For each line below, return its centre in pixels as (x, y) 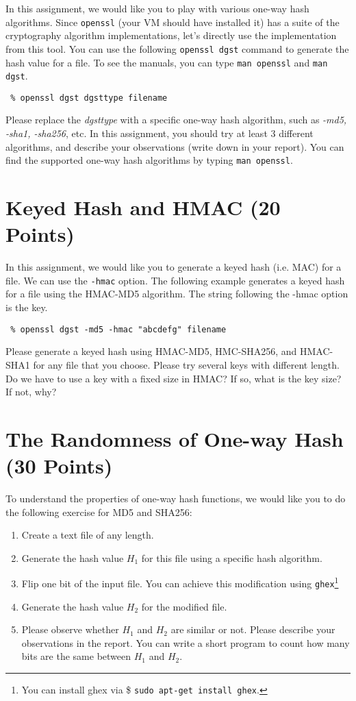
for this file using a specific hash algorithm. (232, 557)
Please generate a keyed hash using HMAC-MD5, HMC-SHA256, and (151, 351)
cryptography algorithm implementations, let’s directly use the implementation (171, 35)
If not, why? (31, 392)
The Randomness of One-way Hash (175, 438)
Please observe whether (70, 629)
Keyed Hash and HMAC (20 (143, 207)
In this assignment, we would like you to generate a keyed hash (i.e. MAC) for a (174, 267)
